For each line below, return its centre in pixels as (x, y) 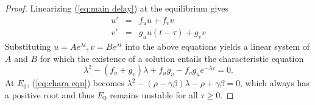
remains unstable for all (154, 94)
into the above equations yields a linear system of (218, 46)
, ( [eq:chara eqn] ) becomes (76, 83)
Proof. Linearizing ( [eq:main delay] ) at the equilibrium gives (117, 8)
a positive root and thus (50, 94)
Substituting (28, 46)
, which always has (275, 83)
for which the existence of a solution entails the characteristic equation (172, 58)
